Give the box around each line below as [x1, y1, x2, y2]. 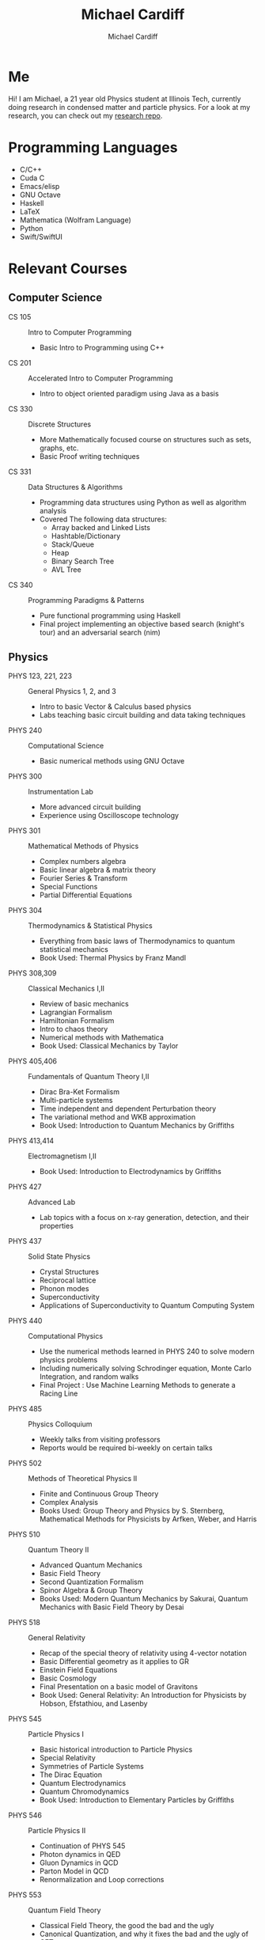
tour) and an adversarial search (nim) [39, 627, 161, 637]
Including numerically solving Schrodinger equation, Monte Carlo [39, 1363, 252, 1374]
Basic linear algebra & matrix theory [39, 865, 157, 875]
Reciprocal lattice [39, 1275, 97, 1285]
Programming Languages [8, 138, 178, 156]
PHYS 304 [8, 906, 43, 915]
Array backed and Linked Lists [51, 522, 150, 532]
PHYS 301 [8, 826, 41, 835]
